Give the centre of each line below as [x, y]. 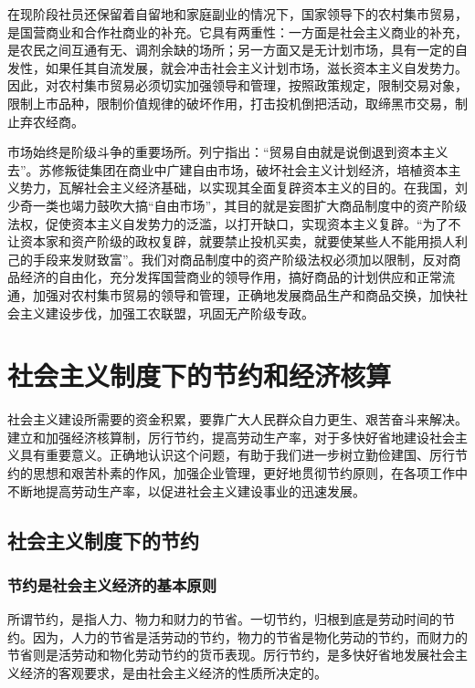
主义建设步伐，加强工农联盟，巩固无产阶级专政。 [167, 313]
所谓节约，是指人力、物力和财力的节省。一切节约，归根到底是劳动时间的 [225, 619]
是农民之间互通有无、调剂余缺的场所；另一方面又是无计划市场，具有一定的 [231, 50]
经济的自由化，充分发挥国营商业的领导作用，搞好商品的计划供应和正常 [231, 277]
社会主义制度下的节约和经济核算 [200, 375]
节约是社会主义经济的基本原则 [112, 584]
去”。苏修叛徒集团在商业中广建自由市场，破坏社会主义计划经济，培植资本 [228, 169]
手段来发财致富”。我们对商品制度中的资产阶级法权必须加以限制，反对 [240, 259]
